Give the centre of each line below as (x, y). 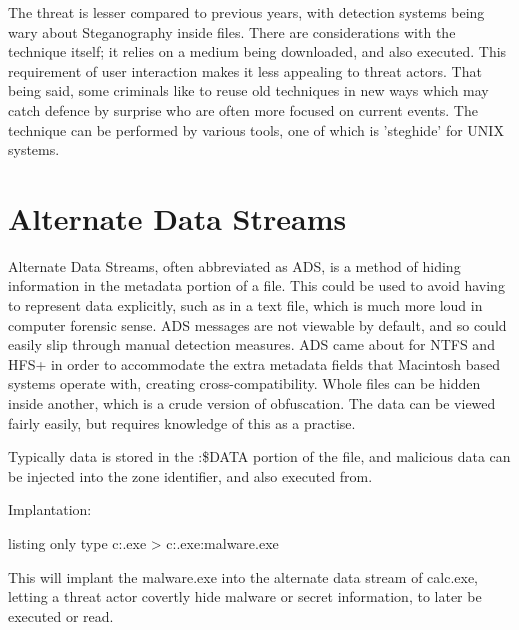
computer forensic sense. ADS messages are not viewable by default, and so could (257, 324)
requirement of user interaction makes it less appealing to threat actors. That (245, 70)
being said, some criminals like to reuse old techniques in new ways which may (248, 90)
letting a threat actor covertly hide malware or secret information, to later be (245, 596)
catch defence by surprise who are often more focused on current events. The (243, 109)
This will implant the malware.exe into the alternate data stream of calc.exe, (243, 576)
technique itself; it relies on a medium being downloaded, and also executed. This (257, 51)
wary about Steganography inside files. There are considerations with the (232, 31)
